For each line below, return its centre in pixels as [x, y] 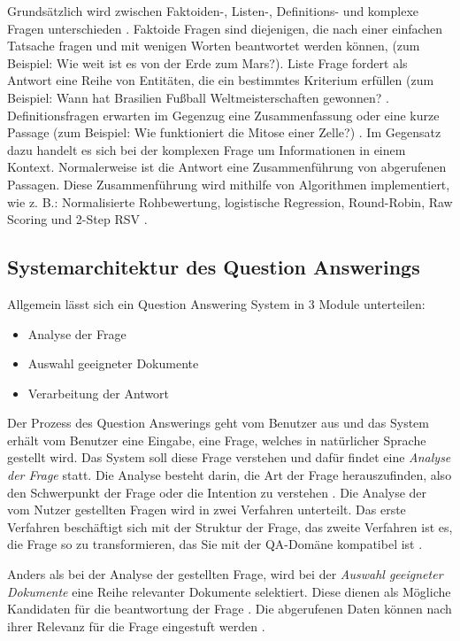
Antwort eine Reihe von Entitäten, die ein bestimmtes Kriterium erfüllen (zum [221, 80]
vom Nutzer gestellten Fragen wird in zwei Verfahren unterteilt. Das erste [207, 510]
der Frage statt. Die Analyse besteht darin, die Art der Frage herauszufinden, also [230, 475]
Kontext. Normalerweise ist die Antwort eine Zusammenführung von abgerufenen [227, 167]
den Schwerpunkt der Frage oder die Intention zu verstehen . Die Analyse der [217, 492]
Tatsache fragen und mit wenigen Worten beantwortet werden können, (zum [214, 46]
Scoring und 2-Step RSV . [77, 219]
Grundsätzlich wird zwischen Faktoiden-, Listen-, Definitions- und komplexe [213, 11]
